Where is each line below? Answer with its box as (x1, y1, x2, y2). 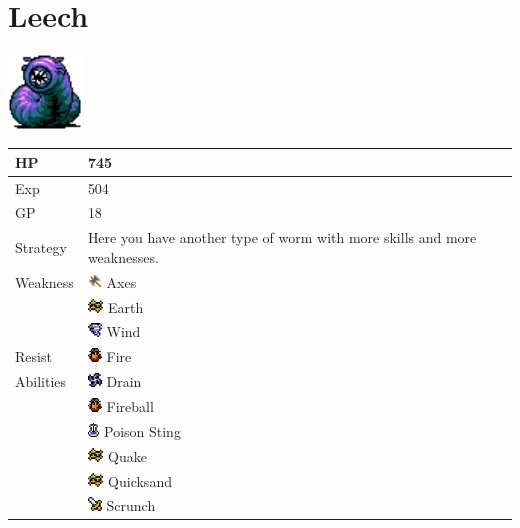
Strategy (15, 237, 67, 258)
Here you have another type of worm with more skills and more (87, 227, 477, 248)
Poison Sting (103, 420, 181, 441)
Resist (15, 346, 52, 367)
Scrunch (106, 495, 156, 516)
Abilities (15, 371, 67, 392)
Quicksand (108, 470, 172, 491)
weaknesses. (87, 246, 159, 267)
